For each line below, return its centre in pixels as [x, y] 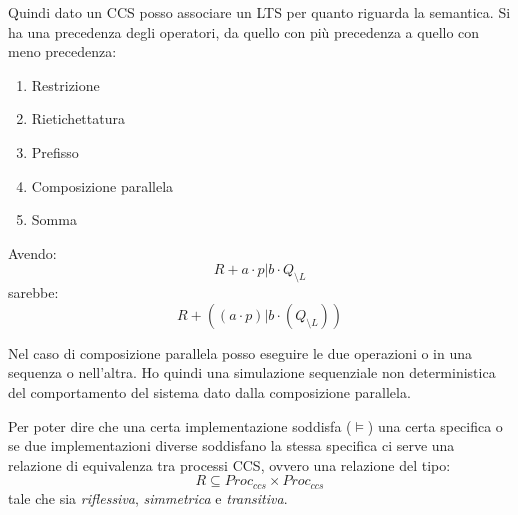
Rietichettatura [78, 118]
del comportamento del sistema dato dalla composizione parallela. [209, 391]
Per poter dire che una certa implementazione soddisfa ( [180, 425]
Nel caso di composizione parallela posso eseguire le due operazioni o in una [240, 352]
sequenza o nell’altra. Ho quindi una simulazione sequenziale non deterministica [252, 372]
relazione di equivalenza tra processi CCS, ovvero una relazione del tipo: [229, 464]
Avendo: [32, 252]
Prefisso [55, 151]
